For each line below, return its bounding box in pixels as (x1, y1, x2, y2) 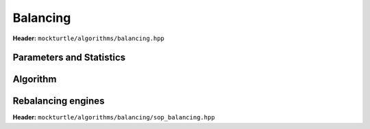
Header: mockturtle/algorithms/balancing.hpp (12, 34, 164, 42)
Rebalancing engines (12, 96, 105, 107)
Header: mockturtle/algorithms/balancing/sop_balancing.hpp (12, 113, 215, 121)
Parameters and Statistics (12, 52, 126, 63)
